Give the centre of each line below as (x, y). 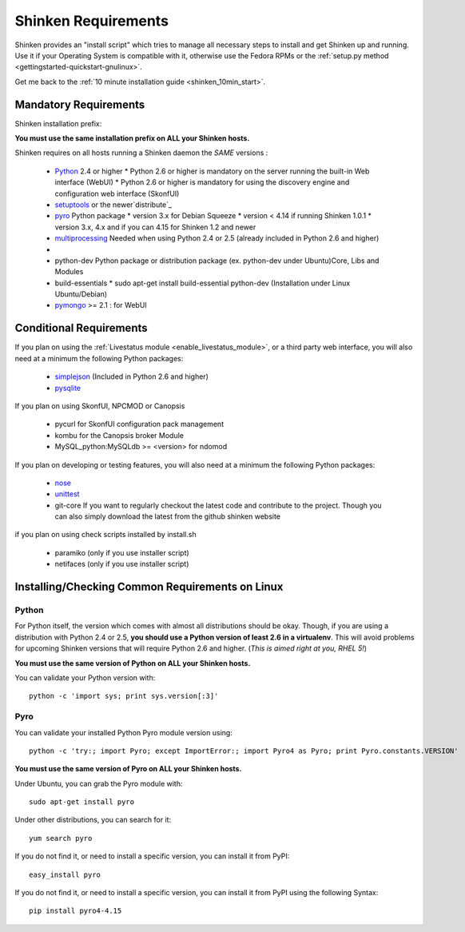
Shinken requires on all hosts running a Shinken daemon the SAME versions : (141, 153)
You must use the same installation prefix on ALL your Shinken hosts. (132, 138)
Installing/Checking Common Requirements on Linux (149, 587)
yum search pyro (61, 838)
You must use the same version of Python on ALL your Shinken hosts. (133, 663)
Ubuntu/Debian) (81, 294)
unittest (67, 494)
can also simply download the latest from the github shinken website (168, 516)
